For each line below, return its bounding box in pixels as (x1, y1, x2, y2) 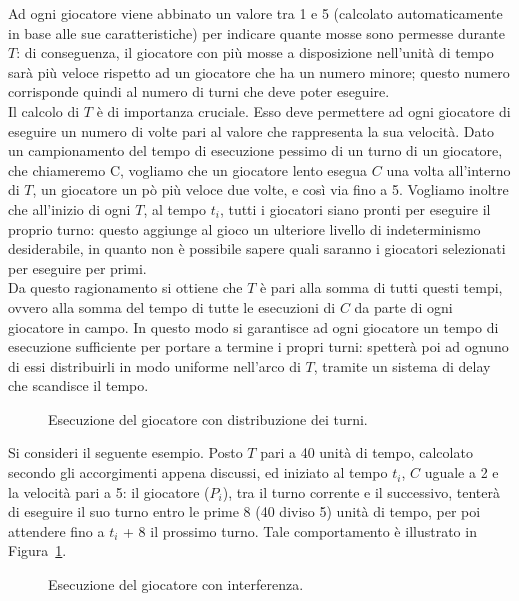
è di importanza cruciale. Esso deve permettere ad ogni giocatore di (96, 100, 511, 121)
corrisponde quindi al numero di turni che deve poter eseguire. (8, 81, 390, 102)
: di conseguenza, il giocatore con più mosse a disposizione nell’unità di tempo (16, 42, 494, 63)
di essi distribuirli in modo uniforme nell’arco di (8, 355, 301, 376)
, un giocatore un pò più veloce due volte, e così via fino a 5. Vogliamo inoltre (32, 179, 509, 200)
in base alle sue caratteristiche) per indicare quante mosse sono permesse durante (8, 22, 506, 43)
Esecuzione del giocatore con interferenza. (48, 574, 304, 595)
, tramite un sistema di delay (313, 355, 491, 376)
